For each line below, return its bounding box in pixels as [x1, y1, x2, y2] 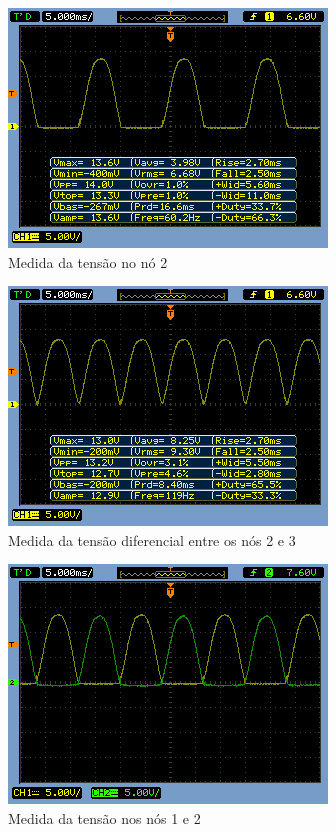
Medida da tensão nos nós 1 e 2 [8, 807, 201, 828]
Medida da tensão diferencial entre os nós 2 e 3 [8, 529, 296, 550]
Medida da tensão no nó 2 [8, 251, 168, 272]
